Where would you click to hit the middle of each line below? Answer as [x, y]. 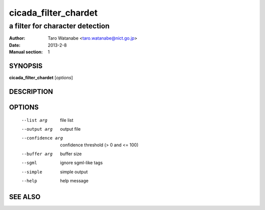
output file [70, 129]
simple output [74, 172]
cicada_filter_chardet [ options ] [41, 78]
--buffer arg [37, 154]
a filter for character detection [59, 26]
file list [67, 120]
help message [74, 181]
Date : [15, 45]
